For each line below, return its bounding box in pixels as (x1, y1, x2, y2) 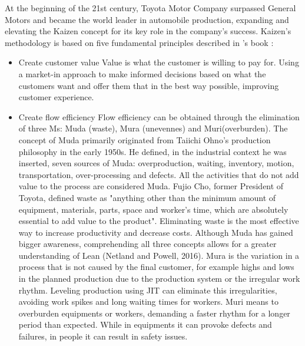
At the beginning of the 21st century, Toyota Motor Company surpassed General (5, 2, 296, 14)
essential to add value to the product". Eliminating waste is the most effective (18, 215, 299, 227)
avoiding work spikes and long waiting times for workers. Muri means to (18, 295, 279, 308)
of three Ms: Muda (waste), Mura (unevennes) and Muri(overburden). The (18, 122, 288, 134)
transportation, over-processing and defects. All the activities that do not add (18, 168, 299, 180)
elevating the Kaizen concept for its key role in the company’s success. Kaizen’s (5, 25, 291, 37)
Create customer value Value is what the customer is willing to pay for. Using (18, 56, 299, 68)
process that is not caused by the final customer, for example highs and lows (18, 261, 294, 273)
